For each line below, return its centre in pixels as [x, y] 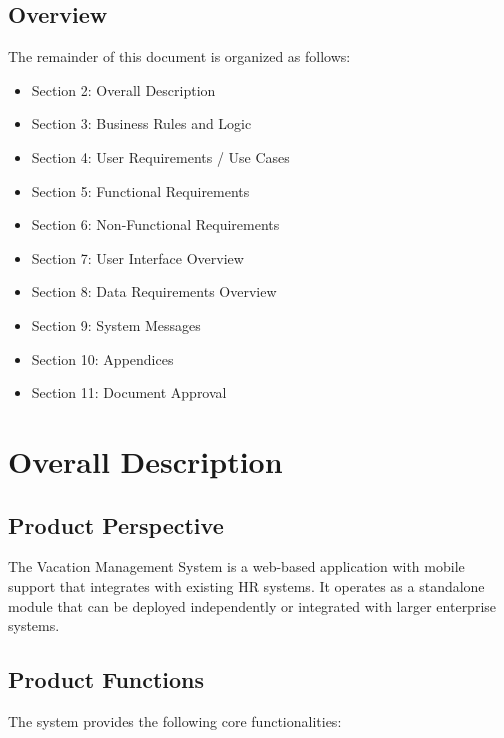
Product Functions [106, 679]
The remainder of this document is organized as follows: [179, 56]
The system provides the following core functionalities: [175, 720]
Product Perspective [116, 524]
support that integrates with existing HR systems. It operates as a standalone [246, 585]
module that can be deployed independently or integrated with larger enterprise [252, 605]
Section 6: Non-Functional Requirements [155, 224]
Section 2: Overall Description [123, 89]
